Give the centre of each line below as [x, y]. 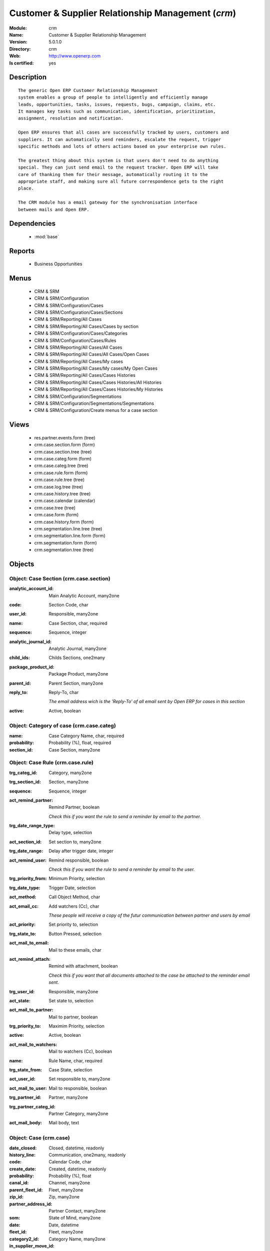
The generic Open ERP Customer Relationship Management [88, 90]
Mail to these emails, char [75, 950]
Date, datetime [64, 1225]
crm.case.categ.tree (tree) [61, 466]
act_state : [20, 1000]
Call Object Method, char [74, 897]
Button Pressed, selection [75, 934]
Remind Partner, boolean [74, 807]
